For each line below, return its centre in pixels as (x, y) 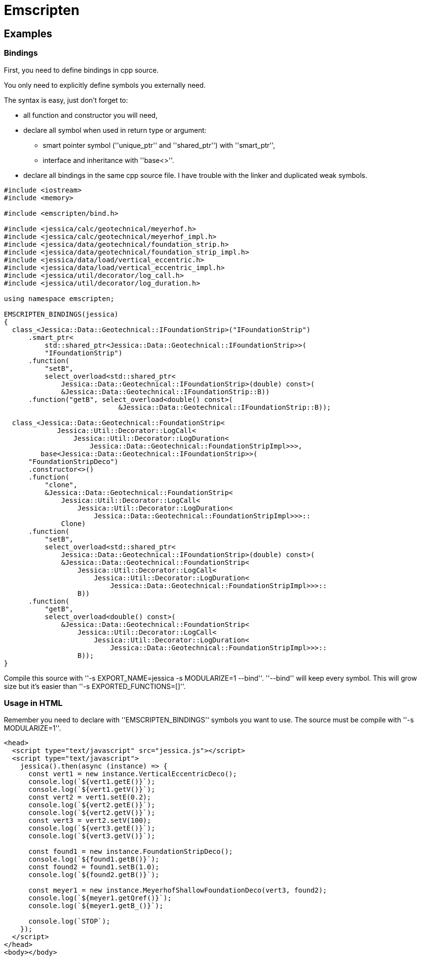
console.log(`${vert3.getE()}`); (92, 828)
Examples (28, 33)
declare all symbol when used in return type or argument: (115, 130)
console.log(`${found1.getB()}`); (94, 859)
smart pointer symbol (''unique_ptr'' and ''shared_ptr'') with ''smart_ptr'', (159, 145)
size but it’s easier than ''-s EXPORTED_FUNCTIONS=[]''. (95, 686)
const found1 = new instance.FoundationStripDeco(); (131, 852)
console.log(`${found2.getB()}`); (94, 875)
